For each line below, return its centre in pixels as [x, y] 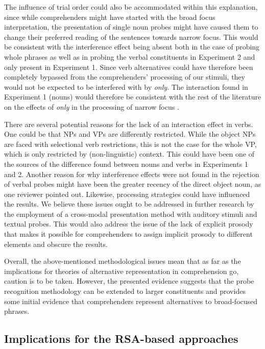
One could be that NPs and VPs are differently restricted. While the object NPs [130, 134]
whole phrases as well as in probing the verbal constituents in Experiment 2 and [130, 56]
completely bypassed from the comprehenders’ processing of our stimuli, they [125, 77]
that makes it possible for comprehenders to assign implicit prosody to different [128, 234]
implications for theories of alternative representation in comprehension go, [122, 271]
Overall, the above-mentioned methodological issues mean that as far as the [123, 261]
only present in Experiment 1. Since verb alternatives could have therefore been [129, 67]
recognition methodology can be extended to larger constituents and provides [125, 291]
